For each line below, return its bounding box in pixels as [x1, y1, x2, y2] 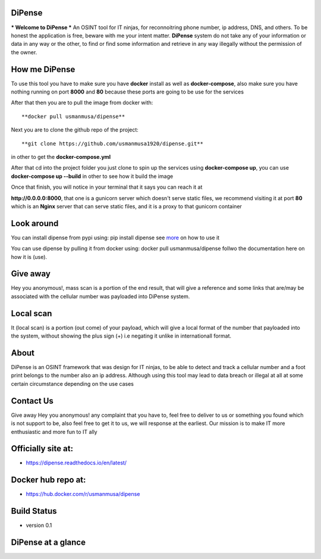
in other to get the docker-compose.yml [11, 153, 111, 160]
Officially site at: [11, 444, 74, 454]
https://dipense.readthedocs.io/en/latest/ [26, 459, 127, 467]
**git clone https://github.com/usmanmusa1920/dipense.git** [21, 140, 203, 147]
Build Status [11, 506, 57, 516]
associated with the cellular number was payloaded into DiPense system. [11, 292, 190, 300]
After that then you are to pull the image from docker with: [11, 99, 153, 107]
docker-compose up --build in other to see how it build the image [11, 173, 174, 180]
